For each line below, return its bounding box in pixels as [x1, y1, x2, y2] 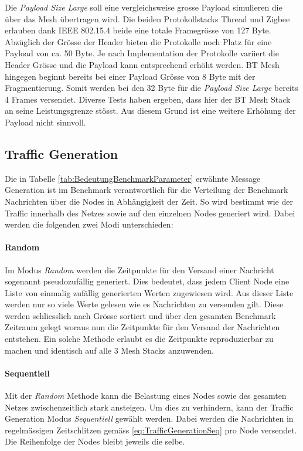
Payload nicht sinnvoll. [5, 116, 86, 128]
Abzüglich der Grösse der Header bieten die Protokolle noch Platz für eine [5, 35, 272, 48]
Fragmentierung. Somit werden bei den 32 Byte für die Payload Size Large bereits [5, 82, 298, 94]
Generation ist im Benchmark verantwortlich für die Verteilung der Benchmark [5, 184, 288, 196]
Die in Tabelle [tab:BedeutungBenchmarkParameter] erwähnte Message [5, 172, 261, 184]
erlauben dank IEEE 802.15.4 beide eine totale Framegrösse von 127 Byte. [5, 24, 271, 36]
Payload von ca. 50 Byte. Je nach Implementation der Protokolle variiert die [5, 47, 279, 59]
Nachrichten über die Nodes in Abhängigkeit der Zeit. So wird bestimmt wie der [5, 195, 293, 207]
